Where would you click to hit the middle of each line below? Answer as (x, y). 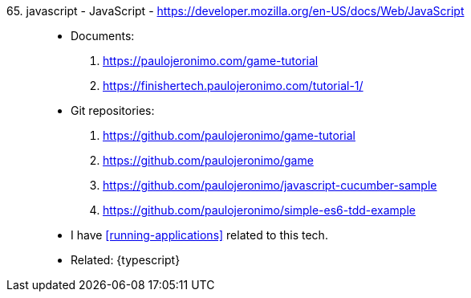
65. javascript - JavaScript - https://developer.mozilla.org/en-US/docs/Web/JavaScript (235, 11)
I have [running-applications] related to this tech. (199, 235)
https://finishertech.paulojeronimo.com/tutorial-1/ (233, 86)
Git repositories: (113, 110)
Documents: (103, 36)
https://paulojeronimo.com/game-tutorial (211, 61)
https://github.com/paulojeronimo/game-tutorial (229, 135)
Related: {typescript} (126, 260)
